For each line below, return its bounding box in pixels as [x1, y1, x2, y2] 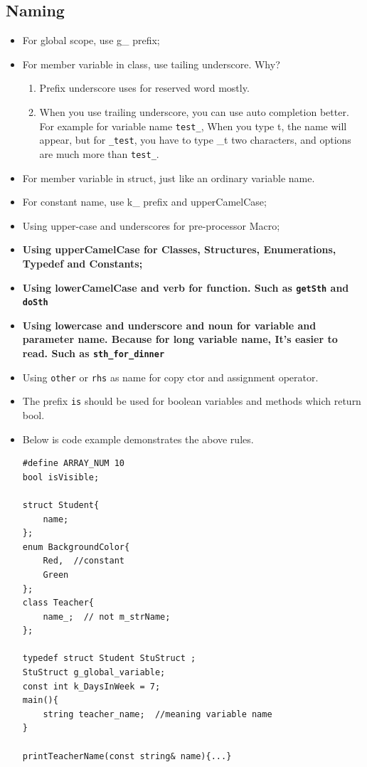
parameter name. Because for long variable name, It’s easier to [22, 332, 338, 347]
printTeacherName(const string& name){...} [22, 751, 232, 761]
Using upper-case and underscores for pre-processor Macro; [22, 218, 280, 233]
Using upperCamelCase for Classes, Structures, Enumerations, [22, 242, 336, 257]
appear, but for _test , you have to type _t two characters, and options [39, 132, 351, 147]
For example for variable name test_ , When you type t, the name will [39, 118, 347, 133]
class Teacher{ [22, 598, 95, 608]
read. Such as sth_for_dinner [22, 346, 165, 361]
